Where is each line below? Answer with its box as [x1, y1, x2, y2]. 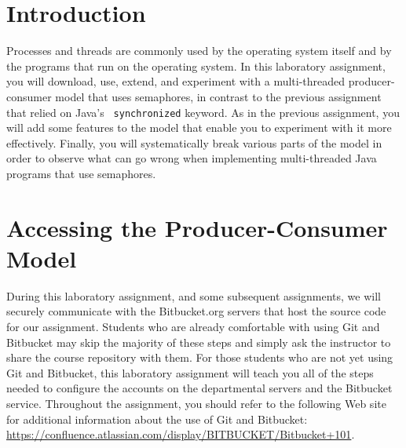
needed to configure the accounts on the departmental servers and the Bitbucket [6, 380, 393, 396]
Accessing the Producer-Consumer [6, 211, 388, 243]
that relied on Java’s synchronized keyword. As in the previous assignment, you [6, 104, 400, 120]
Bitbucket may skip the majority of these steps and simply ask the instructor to [6, 333, 391, 350]
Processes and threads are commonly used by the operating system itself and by [6, 42, 392, 59]
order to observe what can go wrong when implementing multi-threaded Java [6, 150, 377, 166]
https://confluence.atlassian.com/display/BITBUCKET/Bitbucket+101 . [6, 426, 355, 443]
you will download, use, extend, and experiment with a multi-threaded [6, 73, 346, 89]
